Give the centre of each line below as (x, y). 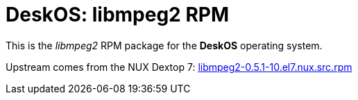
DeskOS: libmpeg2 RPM (117, 15)
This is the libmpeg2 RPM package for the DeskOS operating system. (164, 45)
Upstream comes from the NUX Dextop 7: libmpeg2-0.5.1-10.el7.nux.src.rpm (179, 67)
